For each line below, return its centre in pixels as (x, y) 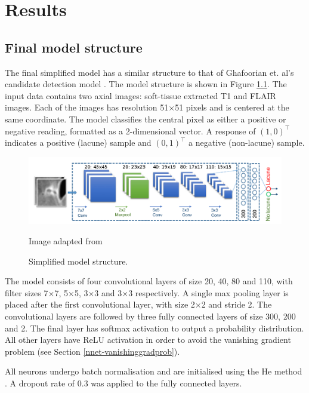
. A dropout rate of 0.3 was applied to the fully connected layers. (123, 383)
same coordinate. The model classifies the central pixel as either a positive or (146, 119)
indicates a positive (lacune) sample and (78, 142)
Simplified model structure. (78, 261)
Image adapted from (66, 241)
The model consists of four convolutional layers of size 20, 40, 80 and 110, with (149, 281)
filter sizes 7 (27, 292)
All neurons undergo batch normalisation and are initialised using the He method (154, 371)
